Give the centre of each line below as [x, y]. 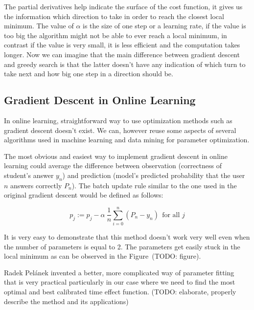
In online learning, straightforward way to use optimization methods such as [118, 120]
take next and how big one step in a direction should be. [89, 74]
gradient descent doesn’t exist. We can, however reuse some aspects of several [120, 130]
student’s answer [29, 175]
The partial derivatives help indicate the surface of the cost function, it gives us [123, 6]
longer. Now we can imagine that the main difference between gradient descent [122, 54]
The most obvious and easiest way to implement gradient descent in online [116, 156]
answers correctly [36, 185]
